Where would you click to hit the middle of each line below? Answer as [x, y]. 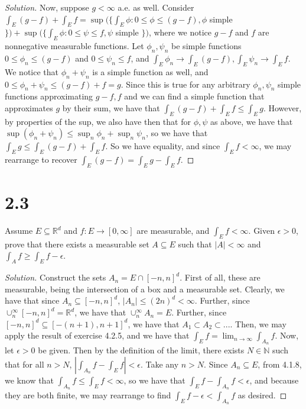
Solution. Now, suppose [47, 7]
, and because [274, 380]
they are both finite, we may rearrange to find [88, 395]
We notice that [32, 71]
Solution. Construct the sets [56, 277]
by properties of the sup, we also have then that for [98, 121]
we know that [29, 380]
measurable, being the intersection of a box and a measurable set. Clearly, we [145, 289]
